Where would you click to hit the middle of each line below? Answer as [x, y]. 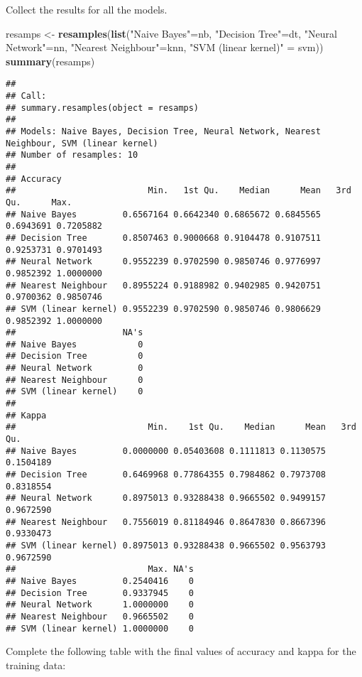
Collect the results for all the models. [87, 9]
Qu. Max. [39, 202]
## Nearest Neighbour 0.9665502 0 [100, 616]
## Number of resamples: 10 [72, 155]
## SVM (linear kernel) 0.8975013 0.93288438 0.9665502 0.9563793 [166, 545]
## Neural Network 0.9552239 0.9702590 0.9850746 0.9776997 [163, 262]
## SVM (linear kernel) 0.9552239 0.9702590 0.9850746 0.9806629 [163, 309]
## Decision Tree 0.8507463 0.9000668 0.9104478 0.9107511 [163, 238]
